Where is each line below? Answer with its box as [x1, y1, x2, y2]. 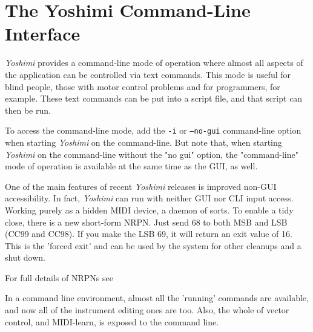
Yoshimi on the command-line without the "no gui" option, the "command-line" [5, 148, 298, 160]
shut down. [5, 251, 45, 264]
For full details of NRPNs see [5, 271, 113, 284]
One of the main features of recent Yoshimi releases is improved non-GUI [5, 180, 277, 192]
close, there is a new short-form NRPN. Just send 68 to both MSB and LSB [5, 215, 288, 228]
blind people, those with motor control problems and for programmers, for [5, 80, 280, 93]
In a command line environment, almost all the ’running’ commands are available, [5, 291, 309, 304]
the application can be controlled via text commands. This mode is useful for [5, 68, 291, 80]
